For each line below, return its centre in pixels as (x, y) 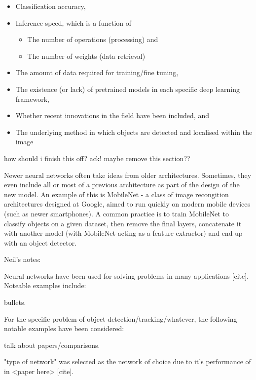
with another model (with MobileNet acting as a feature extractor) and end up (123, 233)
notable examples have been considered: (64, 328)
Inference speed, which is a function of (73, 22)
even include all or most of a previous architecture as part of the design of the (122, 185)
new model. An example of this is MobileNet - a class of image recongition (116, 194)
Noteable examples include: (45, 285)
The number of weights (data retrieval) (86, 56)
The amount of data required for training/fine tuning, (97, 72)
